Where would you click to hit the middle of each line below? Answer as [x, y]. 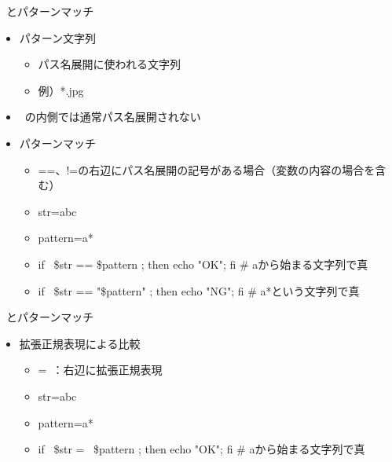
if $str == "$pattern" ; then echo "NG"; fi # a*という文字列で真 [199, 290]
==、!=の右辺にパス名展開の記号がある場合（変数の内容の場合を [207, 169]
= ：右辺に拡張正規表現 [100, 370]
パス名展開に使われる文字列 [109, 64]
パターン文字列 [58, 37]
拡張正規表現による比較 [80, 343]
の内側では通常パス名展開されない [113, 117]
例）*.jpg [61, 90]
